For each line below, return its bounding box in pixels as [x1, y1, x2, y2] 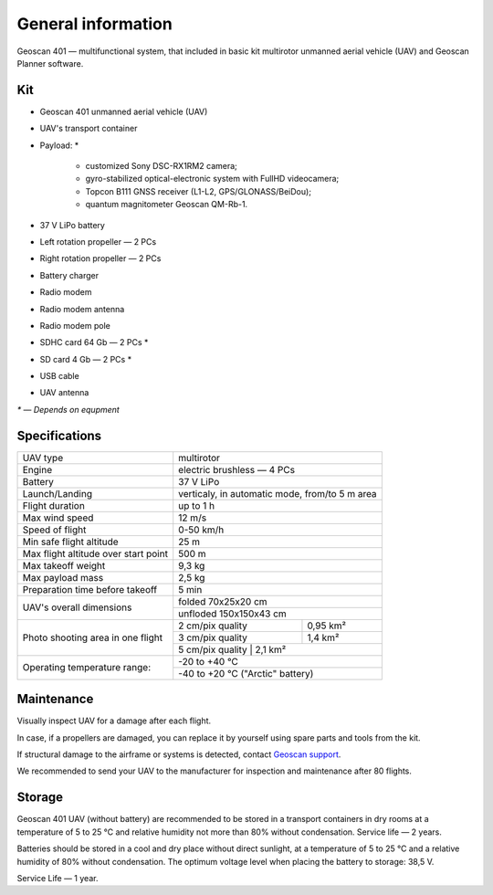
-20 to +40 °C [178, 655, 239, 668]
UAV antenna [39, 387, 89, 398]
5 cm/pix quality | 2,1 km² [178, 643, 287, 656]
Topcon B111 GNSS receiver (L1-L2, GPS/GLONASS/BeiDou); [85, 185, 312, 196]
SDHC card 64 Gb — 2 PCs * [39, 337, 149, 348]
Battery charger [39, 269, 100, 280]
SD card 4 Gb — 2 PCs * [39, 353, 132, 364]
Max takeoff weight [22, 559, 106, 572]
